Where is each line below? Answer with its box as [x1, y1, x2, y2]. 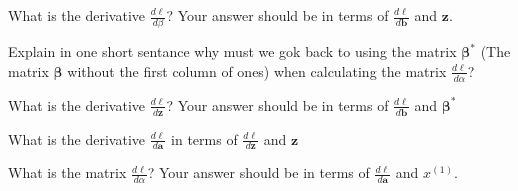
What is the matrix [8, 162, 127, 183]
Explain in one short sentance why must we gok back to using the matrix [8, 41, 457, 62]
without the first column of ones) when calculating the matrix [67, 60, 447, 81]
